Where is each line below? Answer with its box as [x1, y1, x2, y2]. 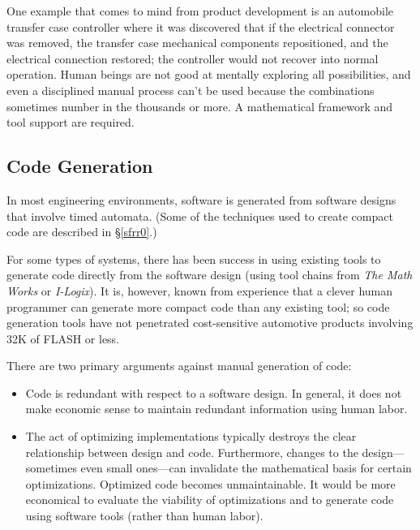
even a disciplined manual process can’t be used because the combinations [6, 81, 375, 98]
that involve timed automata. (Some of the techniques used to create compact [6, 207, 393, 224]
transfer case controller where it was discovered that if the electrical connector [6, 18, 395, 35]
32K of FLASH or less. [6, 330, 120, 347]
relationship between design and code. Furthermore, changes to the [25, 443, 358, 460]
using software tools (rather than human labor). [25, 507, 264, 524]
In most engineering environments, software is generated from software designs [6, 191, 396, 208]
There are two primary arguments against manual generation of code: [6, 357, 352, 374]
